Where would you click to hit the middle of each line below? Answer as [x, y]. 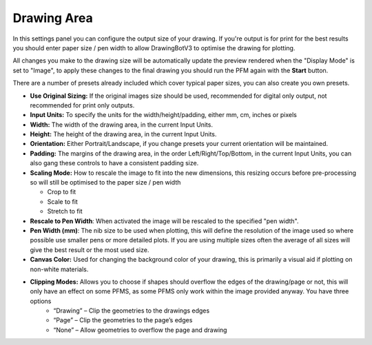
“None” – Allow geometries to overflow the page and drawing [140, 330]
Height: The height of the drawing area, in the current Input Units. [123, 134]
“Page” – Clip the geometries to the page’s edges [123, 320]
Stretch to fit [65, 211]
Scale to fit [63, 201]
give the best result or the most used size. [90, 250]
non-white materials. [59, 269]
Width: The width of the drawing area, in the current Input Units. [122, 125]
